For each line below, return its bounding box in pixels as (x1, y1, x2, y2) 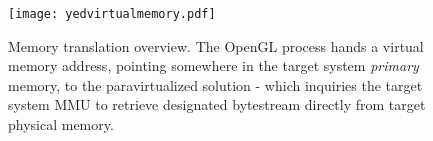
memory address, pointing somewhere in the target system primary (8, 55, 419, 76)
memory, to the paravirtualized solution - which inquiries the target (8, 74, 423, 95)
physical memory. (8, 114, 114, 135)
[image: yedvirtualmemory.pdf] (8, 7, 216, 21)
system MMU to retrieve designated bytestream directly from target (8, 94, 426, 115)
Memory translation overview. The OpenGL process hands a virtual (8, 35, 424, 56)
